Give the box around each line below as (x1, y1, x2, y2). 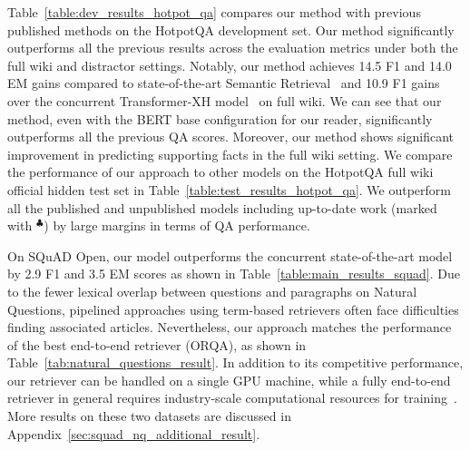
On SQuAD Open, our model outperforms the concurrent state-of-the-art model (7, 246, 453, 265)
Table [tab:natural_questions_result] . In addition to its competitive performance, (7, 353, 464, 372)
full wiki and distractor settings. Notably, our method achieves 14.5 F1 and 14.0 (7, 55, 452, 74)
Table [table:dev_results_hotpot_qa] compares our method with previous (7, 3, 421, 21)
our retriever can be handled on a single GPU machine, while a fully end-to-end (7, 370, 451, 389)
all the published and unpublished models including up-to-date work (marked (7, 198, 437, 217)
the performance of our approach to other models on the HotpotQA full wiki (7, 162, 434, 181)
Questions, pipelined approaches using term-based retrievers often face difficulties (7, 299, 459, 318)
